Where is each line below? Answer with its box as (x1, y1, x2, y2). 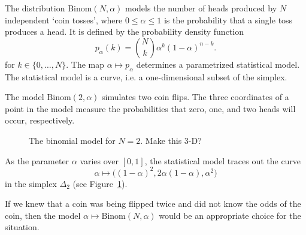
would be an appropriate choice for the (159, 209, 301, 221)
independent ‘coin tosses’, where (5, 13, 123, 26)
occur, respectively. (5, 114, 75, 126)
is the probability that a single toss (163, 13, 293, 26)
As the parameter (5, 154, 69, 167)
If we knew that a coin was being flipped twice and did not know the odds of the (5, 197, 301, 210)
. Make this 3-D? (140, 134, 202, 146)
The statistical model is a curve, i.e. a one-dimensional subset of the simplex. (5, 70, 287, 83)
